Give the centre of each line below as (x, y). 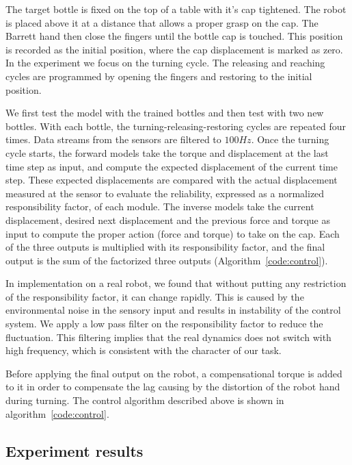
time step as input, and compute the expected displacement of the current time (172, 166)
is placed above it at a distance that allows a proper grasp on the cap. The (162, 22)
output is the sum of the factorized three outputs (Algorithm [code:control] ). (167, 260)
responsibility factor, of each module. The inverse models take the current (160, 206)
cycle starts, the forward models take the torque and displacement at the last (167, 152)
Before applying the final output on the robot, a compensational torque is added (174, 373)
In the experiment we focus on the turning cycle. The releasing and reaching (165, 63)
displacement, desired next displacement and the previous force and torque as (168, 219)
